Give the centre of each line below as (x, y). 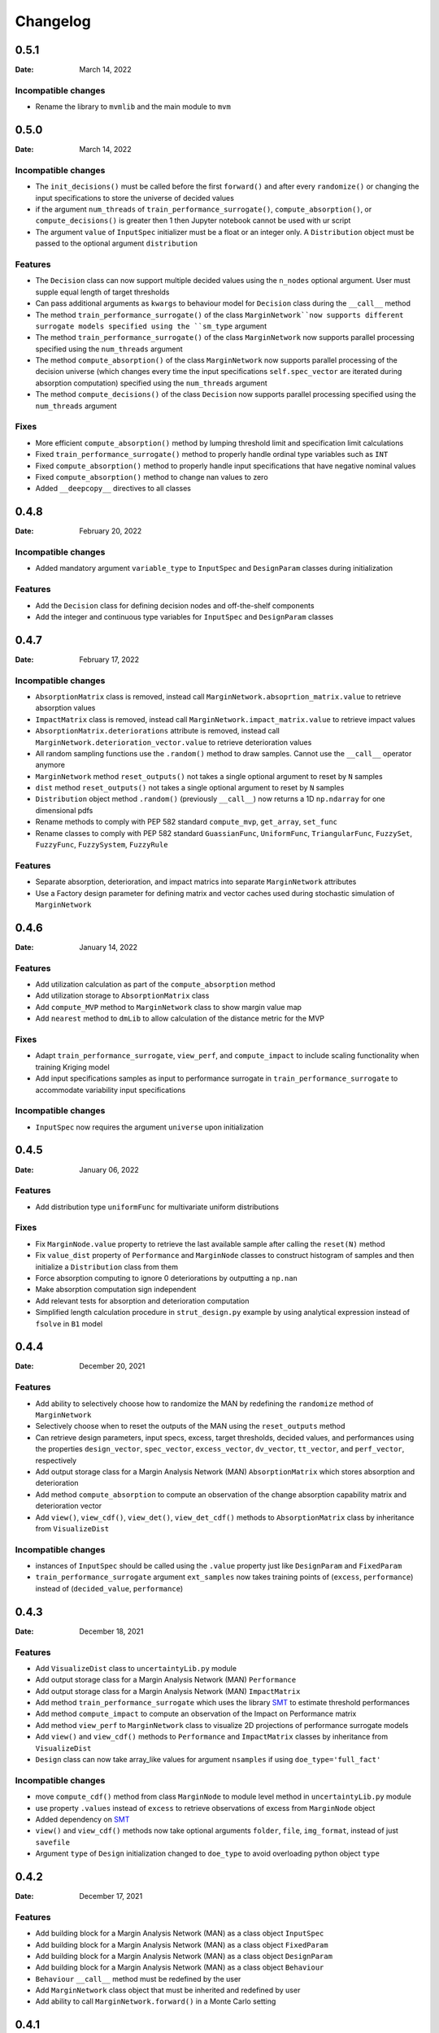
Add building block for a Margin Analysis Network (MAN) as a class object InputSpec (180, 1933)
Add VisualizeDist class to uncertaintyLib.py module (136, 1668)
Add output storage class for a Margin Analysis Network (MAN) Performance (166, 1680)
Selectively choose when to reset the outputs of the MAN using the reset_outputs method (190, 1426)
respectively (56, 1461)
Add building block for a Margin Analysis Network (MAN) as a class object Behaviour (180, 1967)
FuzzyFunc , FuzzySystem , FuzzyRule (102, 845)
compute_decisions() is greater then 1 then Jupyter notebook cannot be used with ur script (193, 220)
